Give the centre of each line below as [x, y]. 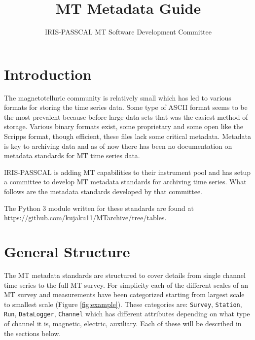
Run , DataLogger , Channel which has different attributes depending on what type [127, 314]
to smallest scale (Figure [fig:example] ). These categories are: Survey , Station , [123, 304]
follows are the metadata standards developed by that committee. [103, 191]
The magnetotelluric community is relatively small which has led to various [118, 97]
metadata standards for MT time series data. [72, 155]
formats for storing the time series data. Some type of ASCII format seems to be [126, 107]
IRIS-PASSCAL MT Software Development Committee [128, 32]
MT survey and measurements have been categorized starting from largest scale [124, 294]
